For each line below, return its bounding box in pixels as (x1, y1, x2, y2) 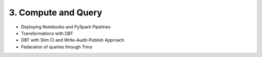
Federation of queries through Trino (21, 44, 93, 50)
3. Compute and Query (9, 7, 102, 18)
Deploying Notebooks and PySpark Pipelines (21, 24, 111, 30)
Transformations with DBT (21, 30, 73, 36)
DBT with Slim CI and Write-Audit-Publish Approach (21, 37, 125, 43)
